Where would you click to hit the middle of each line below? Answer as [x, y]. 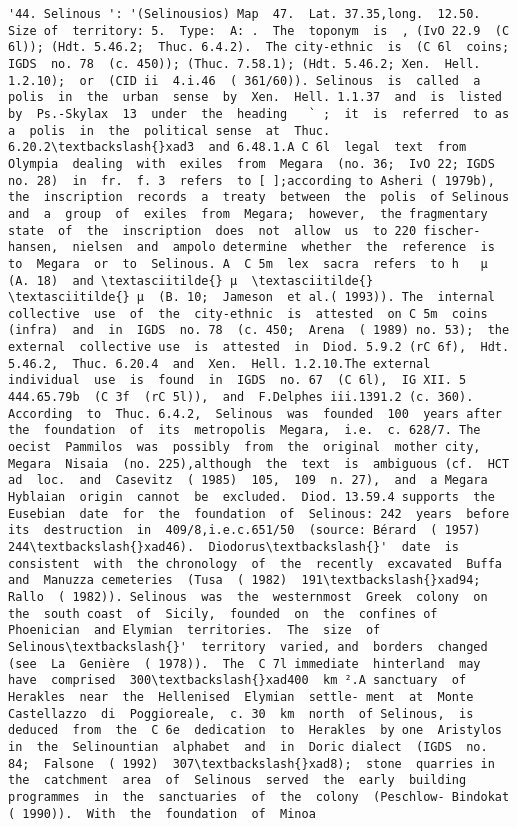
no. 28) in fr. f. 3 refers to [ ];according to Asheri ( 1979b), [251, 180]
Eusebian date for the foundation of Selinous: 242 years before [259, 513]
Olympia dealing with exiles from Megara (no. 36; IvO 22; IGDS [251, 163]
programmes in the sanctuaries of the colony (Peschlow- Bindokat [259, 796]
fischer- [452, 230]
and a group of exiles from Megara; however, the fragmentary [248, 213]
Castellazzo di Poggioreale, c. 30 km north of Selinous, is [241, 713]
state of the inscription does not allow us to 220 [212, 230]
